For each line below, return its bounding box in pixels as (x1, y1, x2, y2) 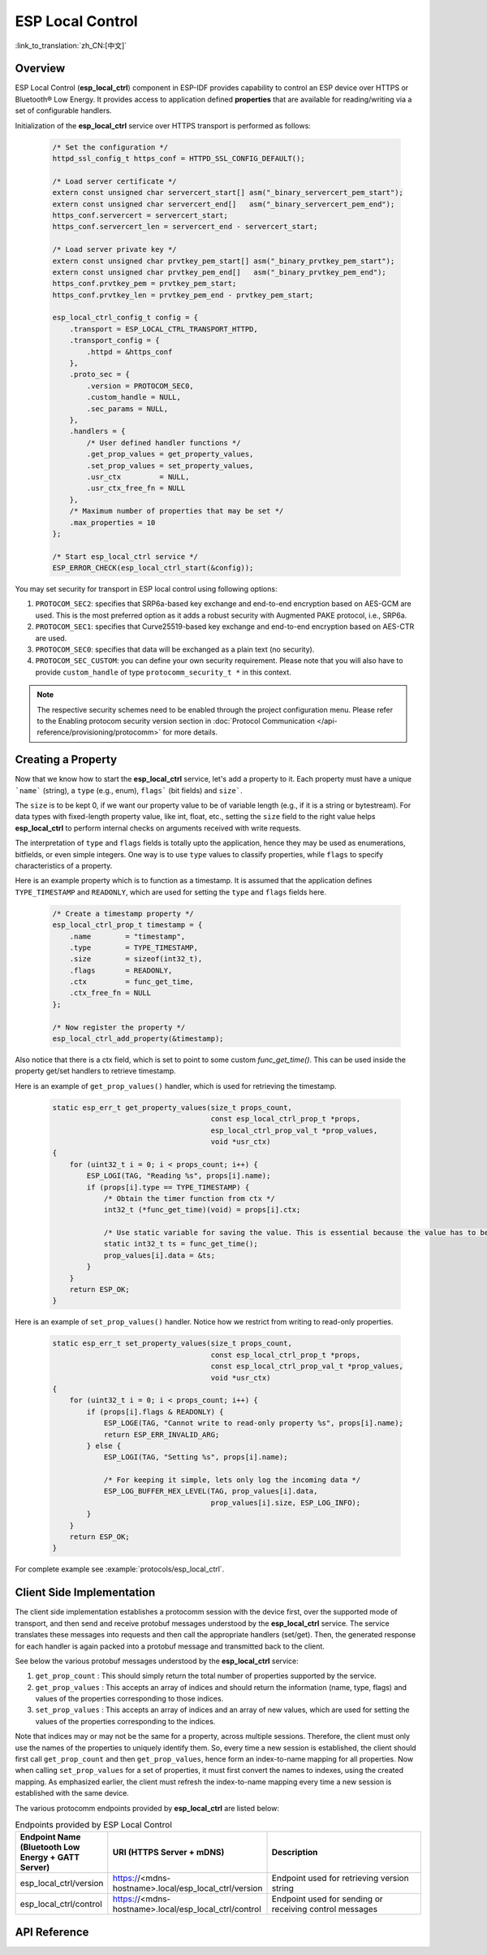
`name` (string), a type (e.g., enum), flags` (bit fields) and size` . (15, 785, 243, 795)
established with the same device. (15, 1788, 129, 1798)
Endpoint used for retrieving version (271, 1873, 409, 1884)
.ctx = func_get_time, (69, 977, 194, 986)
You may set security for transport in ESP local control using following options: (15, 584, 278, 594)
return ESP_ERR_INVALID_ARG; (103, 1430, 220, 1439)
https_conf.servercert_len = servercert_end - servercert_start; (52, 222, 318, 232)
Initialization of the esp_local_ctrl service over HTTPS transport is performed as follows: (15, 120, 312, 130)
